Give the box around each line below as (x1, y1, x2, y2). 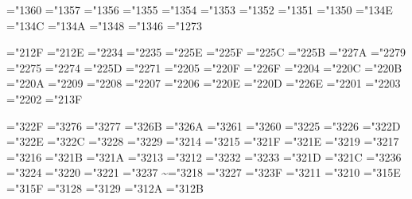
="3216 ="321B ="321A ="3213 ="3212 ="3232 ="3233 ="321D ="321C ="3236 (6, 148, 402, 165)
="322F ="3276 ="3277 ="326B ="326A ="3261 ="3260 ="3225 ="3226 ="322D (6, 117, 401, 134)
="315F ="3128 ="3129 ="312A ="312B (6, 179, 204, 196)
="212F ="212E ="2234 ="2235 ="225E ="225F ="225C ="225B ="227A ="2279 (6, 44, 406, 60)
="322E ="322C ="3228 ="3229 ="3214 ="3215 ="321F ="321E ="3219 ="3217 (6, 133, 399, 150)
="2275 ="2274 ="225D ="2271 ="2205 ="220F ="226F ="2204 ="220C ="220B (6, 59, 402, 76)
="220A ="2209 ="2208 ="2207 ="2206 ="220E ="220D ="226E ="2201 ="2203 (6, 75, 401, 92)
